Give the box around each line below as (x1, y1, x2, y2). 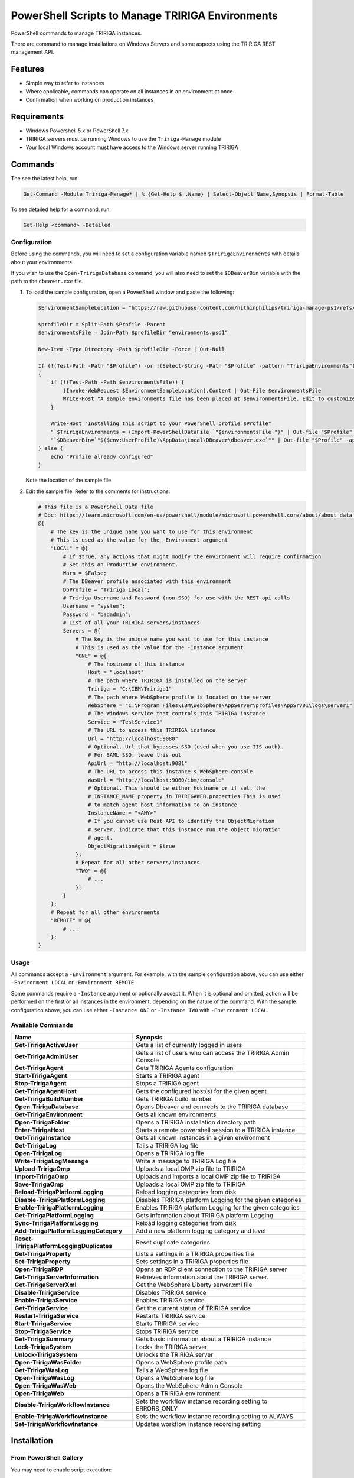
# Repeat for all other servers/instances (75, 859, 200, 866)
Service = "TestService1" (87, 718, 163, 725)
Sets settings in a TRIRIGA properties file (136, 1257, 249, 1265)
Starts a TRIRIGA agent (136, 1071, 200, 1080)
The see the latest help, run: (11, 174, 80, 181)
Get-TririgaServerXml (14, 1281, 77, 1289)
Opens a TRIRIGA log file (136, 1149, 205, 1157)
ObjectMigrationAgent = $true (87, 842, 175, 850)
